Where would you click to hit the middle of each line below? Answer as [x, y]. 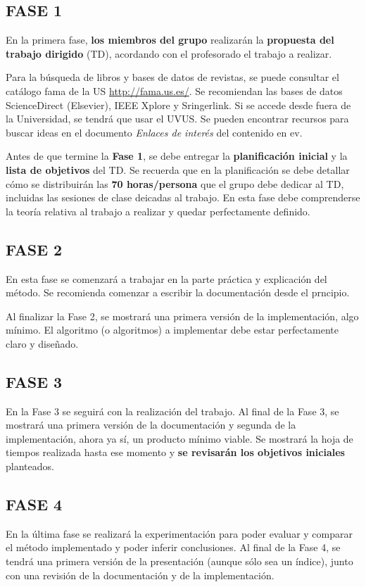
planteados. [30, 466]
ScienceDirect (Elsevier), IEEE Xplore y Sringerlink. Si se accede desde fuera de [178, 105]
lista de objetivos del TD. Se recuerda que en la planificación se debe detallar [178, 169]
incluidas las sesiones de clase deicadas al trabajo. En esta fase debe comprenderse [183, 197]
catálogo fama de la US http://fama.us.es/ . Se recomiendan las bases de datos [174, 90]
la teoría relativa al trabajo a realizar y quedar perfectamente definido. [158, 211]
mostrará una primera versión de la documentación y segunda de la [151, 425]
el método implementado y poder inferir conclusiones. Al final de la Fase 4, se [173, 547]
